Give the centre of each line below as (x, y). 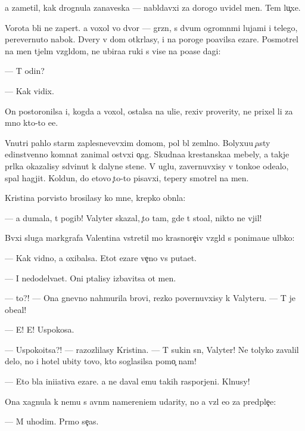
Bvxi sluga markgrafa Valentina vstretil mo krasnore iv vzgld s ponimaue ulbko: (150, 238)
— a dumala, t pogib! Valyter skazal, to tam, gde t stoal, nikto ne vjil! (133, 217)
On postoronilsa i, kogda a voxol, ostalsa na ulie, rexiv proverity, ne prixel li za (149, 111)
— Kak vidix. (29, 90)
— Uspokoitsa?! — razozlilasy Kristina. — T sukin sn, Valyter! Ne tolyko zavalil (152, 349)
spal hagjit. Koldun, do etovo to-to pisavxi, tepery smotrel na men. (127, 177)
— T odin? (25, 71)
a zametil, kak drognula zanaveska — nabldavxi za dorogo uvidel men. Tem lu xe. (153, 7)
